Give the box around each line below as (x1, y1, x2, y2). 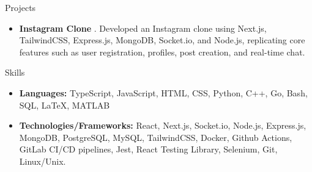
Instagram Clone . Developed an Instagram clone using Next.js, (19, 21, 267, 34)
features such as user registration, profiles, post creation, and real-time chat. (19, 45, 305, 58)
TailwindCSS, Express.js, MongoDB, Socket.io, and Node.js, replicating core (19, 34, 305, 46)
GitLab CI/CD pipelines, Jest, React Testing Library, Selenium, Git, (19, 143, 278, 156)
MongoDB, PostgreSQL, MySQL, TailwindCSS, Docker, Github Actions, (19, 131, 292, 143)
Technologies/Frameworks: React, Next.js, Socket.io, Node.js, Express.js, (19, 119, 306, 132)
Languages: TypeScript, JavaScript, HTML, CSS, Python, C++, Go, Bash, (19, 86, 308, 99)
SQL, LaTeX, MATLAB (19, 98, 110, 111)
